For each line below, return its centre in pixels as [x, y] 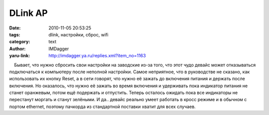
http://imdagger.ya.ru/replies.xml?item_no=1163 [97, 56]
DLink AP [28, 13]
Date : [15, 28]
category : [20, 42]
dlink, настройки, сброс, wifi [78, 34]
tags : [15, 34]
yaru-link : [19, 56]
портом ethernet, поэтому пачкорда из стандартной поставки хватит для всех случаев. [103, 107]
